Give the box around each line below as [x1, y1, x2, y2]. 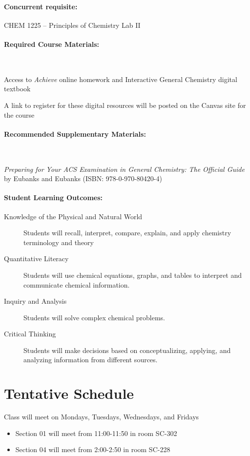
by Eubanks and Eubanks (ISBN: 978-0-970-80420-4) [4, 173, 162, 184]
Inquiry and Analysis [4, 296, 67, 306]
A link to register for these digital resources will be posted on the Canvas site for [4, 100, 246, 110]
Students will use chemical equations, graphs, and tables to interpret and [23, 269, 242, 280]
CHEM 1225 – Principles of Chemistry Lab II [4, 20, 141, 30]
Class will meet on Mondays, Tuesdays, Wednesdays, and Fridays [4, 412, 199, 422]
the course [4, 109, 35, 120]
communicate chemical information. [23, 279, 130, 290]
